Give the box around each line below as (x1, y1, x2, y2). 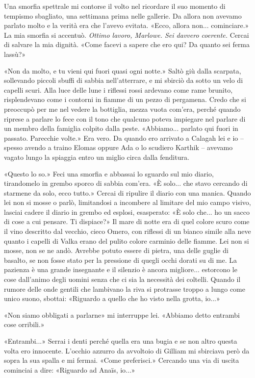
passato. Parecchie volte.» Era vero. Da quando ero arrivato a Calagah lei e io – (4, 132, 244, 143)
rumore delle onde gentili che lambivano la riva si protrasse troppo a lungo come (4, 283, 245, 294)
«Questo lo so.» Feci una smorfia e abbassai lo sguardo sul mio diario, (4, 168, 214, 178)
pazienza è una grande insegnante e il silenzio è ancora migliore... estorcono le (4, 264, 237, 275)
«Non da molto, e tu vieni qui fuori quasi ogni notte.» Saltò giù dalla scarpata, (4, 65, 241, 76)
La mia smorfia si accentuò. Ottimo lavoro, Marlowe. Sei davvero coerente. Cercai (4, 29, 249, 40)
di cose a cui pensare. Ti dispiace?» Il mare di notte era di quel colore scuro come (4, 216, 250, 227)
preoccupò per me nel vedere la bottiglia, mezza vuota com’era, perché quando (4, 103, 241, 114)
